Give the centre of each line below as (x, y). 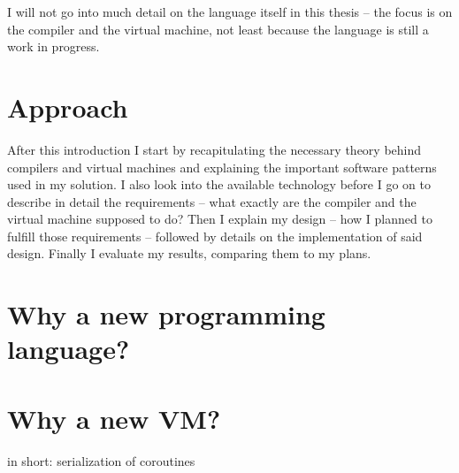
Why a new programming (166, 314)
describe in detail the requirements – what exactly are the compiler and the (212, 201)
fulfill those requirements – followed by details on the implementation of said (215, 236)
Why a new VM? (114, 418)
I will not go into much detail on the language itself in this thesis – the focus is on (230, 11)
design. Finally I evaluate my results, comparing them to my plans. (189, 253)
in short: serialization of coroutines (101, 460)
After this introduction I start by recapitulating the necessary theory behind (214, 149)
